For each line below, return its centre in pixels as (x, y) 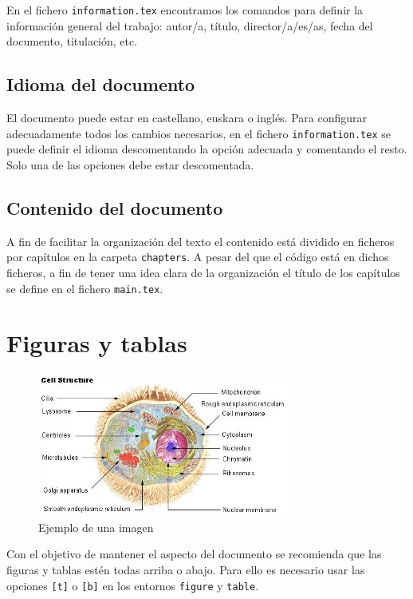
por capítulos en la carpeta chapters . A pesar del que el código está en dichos (198, 257)
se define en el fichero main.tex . (85, 288)
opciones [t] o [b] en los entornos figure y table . (133, 585)
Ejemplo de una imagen (96, 527)
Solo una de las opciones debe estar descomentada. (130, 164)
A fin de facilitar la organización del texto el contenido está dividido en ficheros (201, 241)
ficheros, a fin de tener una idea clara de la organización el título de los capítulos (203, 272)
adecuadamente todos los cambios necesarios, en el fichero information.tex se (199, 133)
